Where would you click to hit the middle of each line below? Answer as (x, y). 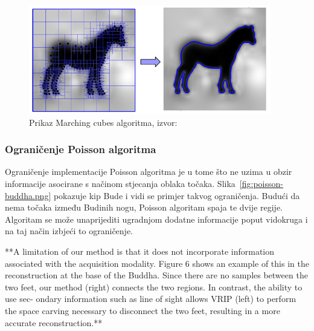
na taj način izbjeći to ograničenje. (69, 231)
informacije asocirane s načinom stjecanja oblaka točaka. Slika (120, 183)
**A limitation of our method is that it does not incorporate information (140, 251)
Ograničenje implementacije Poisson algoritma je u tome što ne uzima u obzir (149, 172)
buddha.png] (28, 195)
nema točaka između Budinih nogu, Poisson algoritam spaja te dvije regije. (144, 207)
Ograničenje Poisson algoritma (81, 149)
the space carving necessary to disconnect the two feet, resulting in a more (143, 310)
